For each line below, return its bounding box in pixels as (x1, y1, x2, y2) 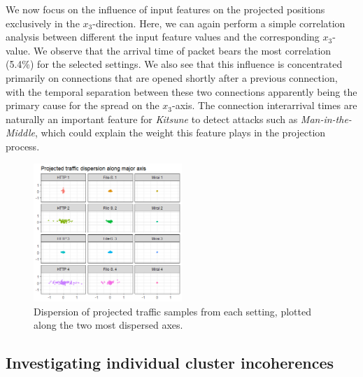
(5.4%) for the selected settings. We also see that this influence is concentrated (6, 57, 343, 71)
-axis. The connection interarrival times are (172, 98, 357, 113)
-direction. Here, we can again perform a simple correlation (92, 15, 346, 30)
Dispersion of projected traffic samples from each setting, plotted (34, 304, 311, 318)
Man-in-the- (300, 111, 352, 126)
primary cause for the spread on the (6, 98, 159, 113)
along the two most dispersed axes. (34, 318, 183, 332)
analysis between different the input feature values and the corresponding (6, 29, 320, 44)
